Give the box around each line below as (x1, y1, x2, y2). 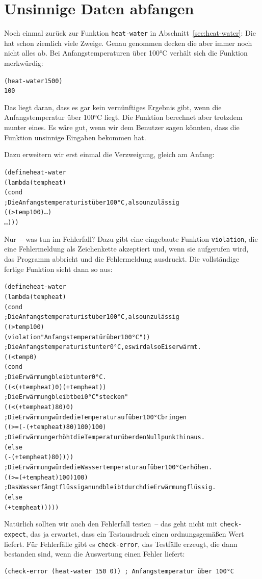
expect (4, 531, 26, 538)
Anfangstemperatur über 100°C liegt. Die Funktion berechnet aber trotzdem (4, 112, 243, 122)
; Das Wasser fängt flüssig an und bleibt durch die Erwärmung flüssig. (4, 484, 216, 491)
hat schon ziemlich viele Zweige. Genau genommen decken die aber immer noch (4, 37, 252, 48)
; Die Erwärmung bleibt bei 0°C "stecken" (4, 393, 128, 401)
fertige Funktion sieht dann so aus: (4, 263, 113, 274)
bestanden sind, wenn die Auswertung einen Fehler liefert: (4, 548, 185, 559)
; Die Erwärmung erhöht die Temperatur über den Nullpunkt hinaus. (4, 434, 205, 441)
